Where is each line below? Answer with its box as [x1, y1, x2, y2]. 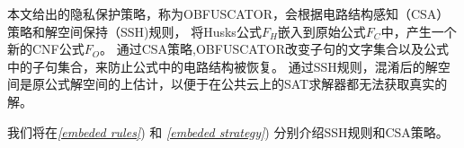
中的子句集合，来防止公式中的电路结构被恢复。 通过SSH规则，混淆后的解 [7, 57, 438, 75]
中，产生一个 [380, 22, 457, 40]
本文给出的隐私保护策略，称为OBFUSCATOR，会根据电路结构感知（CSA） [7, 4, 450, 22]
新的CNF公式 [7, 39, 85, 58]
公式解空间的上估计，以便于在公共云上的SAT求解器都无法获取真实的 [44, 74, 448, 93]
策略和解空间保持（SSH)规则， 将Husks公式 [7, 22, 262, 40]
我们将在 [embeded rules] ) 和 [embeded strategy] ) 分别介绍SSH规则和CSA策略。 [7, 122, 449, 141]
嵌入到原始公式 [277, 22, 366, 40]
